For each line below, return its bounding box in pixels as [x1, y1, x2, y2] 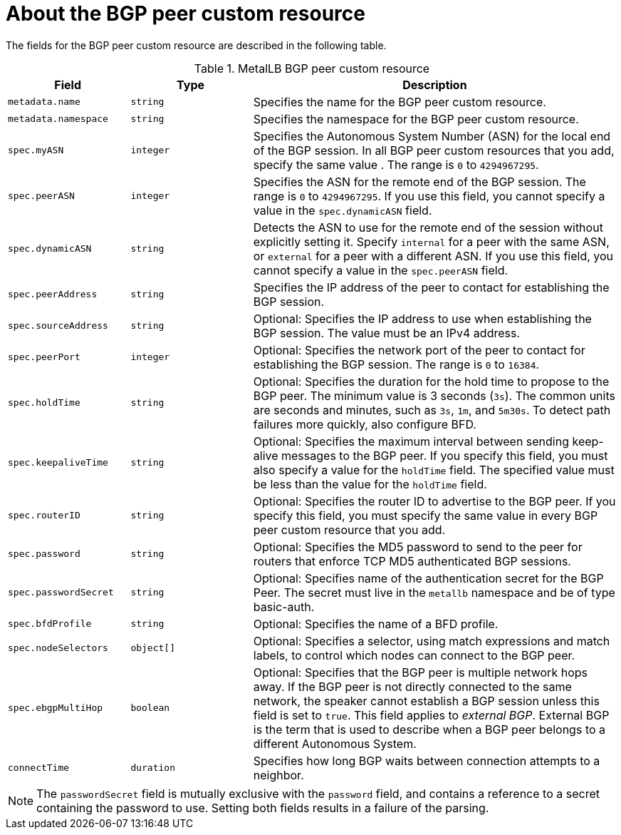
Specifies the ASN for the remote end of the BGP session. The [253, 174, 586, 189]
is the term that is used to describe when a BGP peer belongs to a [253, 722, 606, 737]
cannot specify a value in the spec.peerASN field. [253, 262, 508, 277]
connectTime [8, 762, 70, 774]
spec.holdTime [8, 397, 80, 409]
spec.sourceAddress [8, 320, 108, 332]
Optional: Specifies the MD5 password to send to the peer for [253, 539, 583, 554]
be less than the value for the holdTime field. [253, 476, 487, 491]
